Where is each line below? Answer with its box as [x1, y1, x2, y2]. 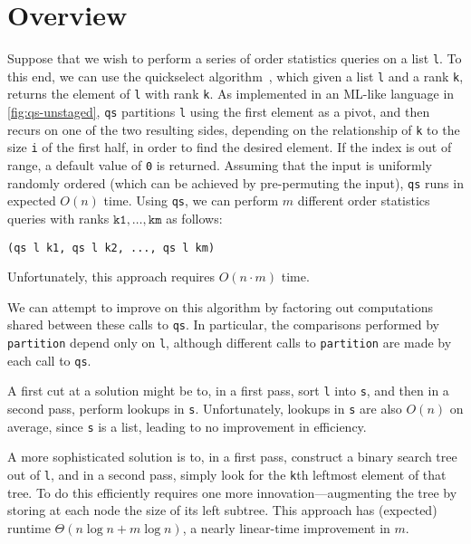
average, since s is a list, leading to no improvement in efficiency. [7, 416, 367, 435]
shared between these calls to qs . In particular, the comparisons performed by [7, 315, 439, 334]
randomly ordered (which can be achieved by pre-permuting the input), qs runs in [7, 173, 464, 192]
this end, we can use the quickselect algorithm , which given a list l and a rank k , [7, 66, 464, 85]
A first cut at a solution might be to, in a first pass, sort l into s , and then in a [7, 381, 449, 400]
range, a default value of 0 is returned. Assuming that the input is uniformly [7, 156, 432, 175]
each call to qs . [7, 350, 91, 369]
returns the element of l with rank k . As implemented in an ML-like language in [7, 84, 455, 103]
